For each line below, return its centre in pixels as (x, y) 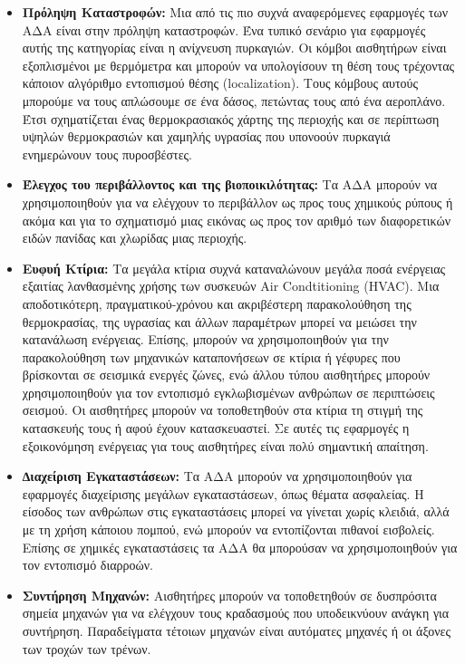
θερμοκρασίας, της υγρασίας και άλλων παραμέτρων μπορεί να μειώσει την (219, 321)
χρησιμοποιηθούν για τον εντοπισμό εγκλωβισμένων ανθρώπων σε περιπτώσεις (228, 392)
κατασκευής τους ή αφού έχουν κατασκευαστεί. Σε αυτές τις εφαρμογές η (216, 428)
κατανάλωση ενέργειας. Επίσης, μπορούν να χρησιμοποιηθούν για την (205, 339)
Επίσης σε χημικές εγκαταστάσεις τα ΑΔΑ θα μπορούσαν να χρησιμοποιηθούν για (240, 547)
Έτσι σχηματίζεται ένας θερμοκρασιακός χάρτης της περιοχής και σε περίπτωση (231, 118)
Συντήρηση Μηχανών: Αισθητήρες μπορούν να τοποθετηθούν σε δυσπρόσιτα (229, 595)
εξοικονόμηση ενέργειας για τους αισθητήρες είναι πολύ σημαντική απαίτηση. (225, 445)
